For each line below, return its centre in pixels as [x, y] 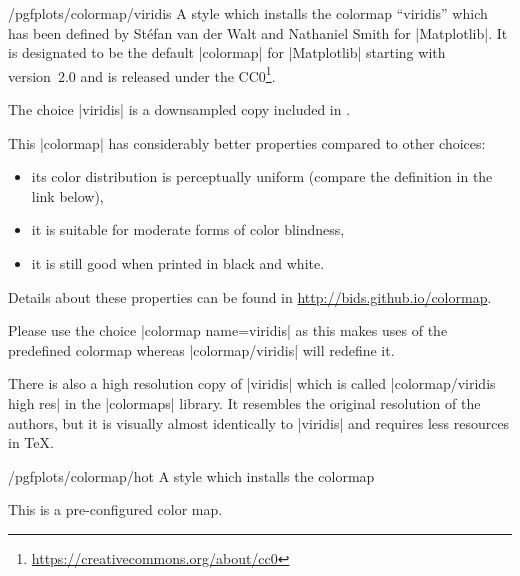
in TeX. [31, 442]
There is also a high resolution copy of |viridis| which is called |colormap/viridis [252, 383]
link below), [67, 195]
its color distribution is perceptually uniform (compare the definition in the [262, 176]
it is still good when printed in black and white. [178, 263]
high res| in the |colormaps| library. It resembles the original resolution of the [244, 402]
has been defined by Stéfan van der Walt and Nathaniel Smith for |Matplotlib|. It [258, 32]
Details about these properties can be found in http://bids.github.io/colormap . [250, 296]
